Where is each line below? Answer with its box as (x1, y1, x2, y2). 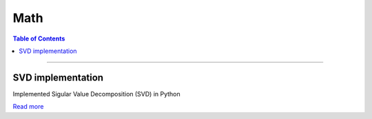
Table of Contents (12, 34, 65, 43)
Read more (12, 102, 44, 111)
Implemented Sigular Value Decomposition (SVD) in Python (12, 89, 180, 98)
